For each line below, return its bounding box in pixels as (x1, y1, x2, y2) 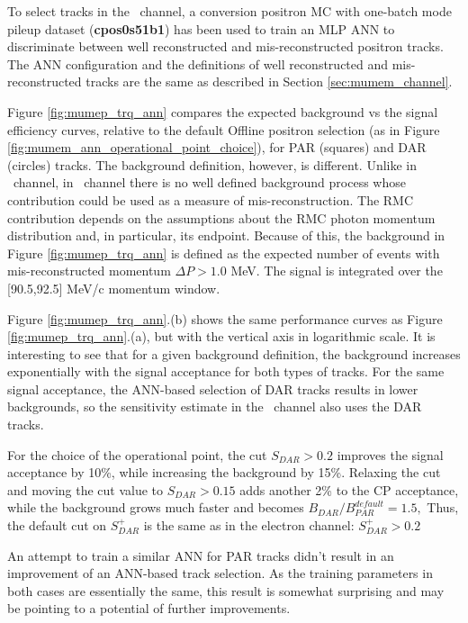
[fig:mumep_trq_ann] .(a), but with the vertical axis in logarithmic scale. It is (7, 327, 436, 346)
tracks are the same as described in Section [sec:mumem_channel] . (85, 72, 453, 91)
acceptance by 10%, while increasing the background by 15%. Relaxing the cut (7, 463, 441, 482)
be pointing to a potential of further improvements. (7, 599, 291, 618)
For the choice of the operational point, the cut (7, 445, 267, 464)
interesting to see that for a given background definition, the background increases (7, 344, 461, 363)
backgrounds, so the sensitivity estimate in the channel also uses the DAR (7, 397, 422, 416)
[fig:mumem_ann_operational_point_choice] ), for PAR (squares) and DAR (7, 138, 427, 157)
